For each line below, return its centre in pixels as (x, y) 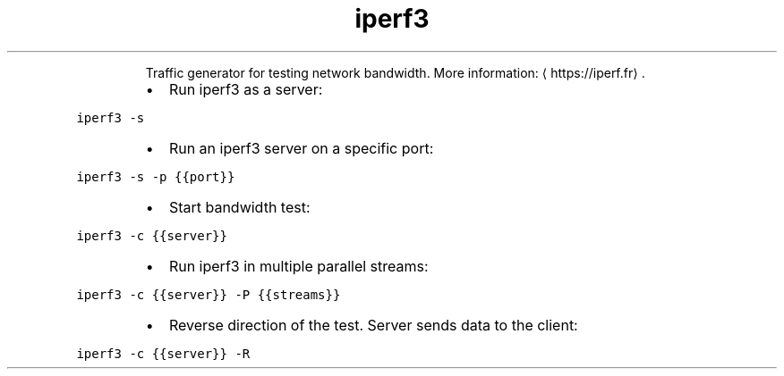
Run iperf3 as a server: (246, 89)
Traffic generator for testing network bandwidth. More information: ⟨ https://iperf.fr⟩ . (395, 72)
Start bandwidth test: (239, 207)
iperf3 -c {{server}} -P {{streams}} (209, 294)
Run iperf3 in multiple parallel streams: (298, 266)
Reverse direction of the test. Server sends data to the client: (373, 325)
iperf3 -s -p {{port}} (156, 176)
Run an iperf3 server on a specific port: (301, 148)
